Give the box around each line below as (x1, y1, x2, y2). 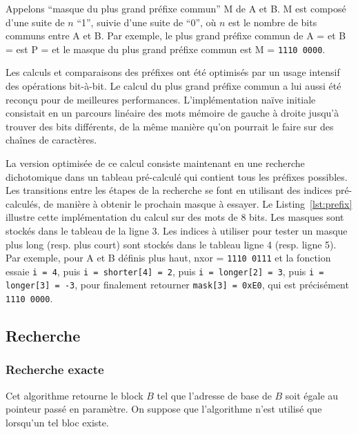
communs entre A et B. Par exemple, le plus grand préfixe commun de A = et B (6, 28, 346, 43)
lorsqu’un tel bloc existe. (6, 415, 109, 429)
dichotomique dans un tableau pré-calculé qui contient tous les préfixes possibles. (6, 169, 348, 184)
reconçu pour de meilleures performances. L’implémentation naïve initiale (6, 92, 316, 106)
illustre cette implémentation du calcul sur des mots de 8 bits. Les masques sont (6, 210, 344, 224)
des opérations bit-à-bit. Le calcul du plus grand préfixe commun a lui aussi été (6, 79, 341, 93)
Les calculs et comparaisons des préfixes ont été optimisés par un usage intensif (6, 65, 340, 79)
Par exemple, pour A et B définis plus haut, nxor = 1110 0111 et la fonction (6, 250, 331, 265)
